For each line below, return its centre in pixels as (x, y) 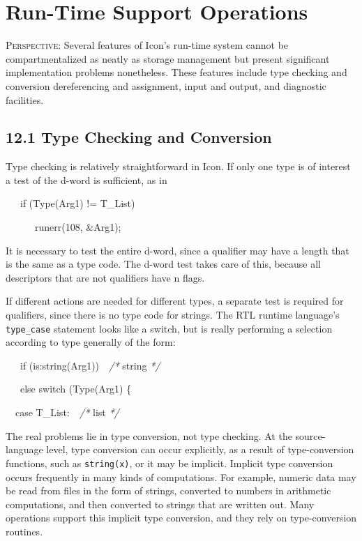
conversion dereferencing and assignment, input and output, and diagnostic (166, 85)
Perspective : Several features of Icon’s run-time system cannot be (147, 45)
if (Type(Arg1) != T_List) (77, 203)
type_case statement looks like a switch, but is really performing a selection (169, 328)
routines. (24, 531)
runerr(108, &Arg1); (78, 227)
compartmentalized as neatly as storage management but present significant (168, 58)
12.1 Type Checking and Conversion (139, 137)
